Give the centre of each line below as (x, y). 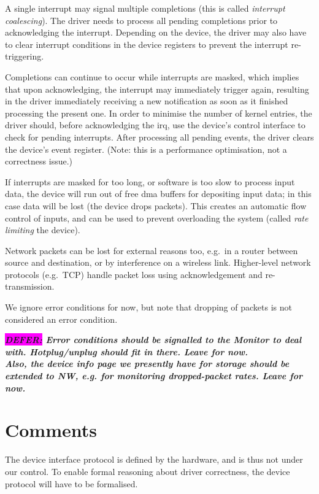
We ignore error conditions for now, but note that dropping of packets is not (148, 307)
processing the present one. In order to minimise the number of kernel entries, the (159, 113)
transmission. (30, 286)
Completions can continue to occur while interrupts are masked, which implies (152, 76)
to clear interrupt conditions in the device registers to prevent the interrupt (147, 44)
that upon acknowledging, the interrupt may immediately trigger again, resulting (157, 89)
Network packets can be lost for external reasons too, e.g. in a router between (152, 250)
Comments (51, 430)
